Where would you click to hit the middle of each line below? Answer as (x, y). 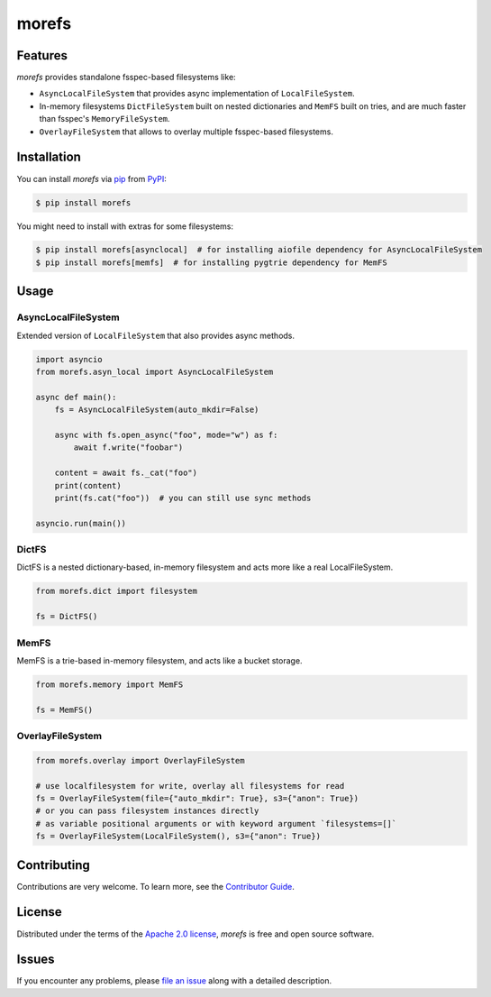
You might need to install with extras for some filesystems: (125, 226)
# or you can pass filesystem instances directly (147, 811)
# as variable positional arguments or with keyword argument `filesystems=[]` (216, 823)
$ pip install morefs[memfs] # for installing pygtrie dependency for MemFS (211, 262)
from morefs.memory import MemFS (109, 684)
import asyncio (69, 359)
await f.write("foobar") (128, 448)
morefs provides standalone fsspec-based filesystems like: (126, 78)
